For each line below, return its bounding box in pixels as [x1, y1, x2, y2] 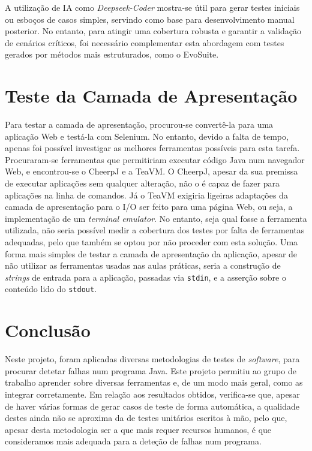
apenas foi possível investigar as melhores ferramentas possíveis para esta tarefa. [5, 142, 300, 154]
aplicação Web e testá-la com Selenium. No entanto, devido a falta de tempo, [5, 130, 289, 142]
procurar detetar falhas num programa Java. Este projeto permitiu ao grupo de [5, 364, 296, 377]
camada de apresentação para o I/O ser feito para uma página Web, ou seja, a [5, 200, 293, 213]
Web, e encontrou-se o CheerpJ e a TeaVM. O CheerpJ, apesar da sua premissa [5, 165, 298, 178]
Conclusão [5, 318, 91, 342]
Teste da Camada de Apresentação [5, 83, 298, 108]
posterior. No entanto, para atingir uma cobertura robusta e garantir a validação [5, 25, 302, 37]
